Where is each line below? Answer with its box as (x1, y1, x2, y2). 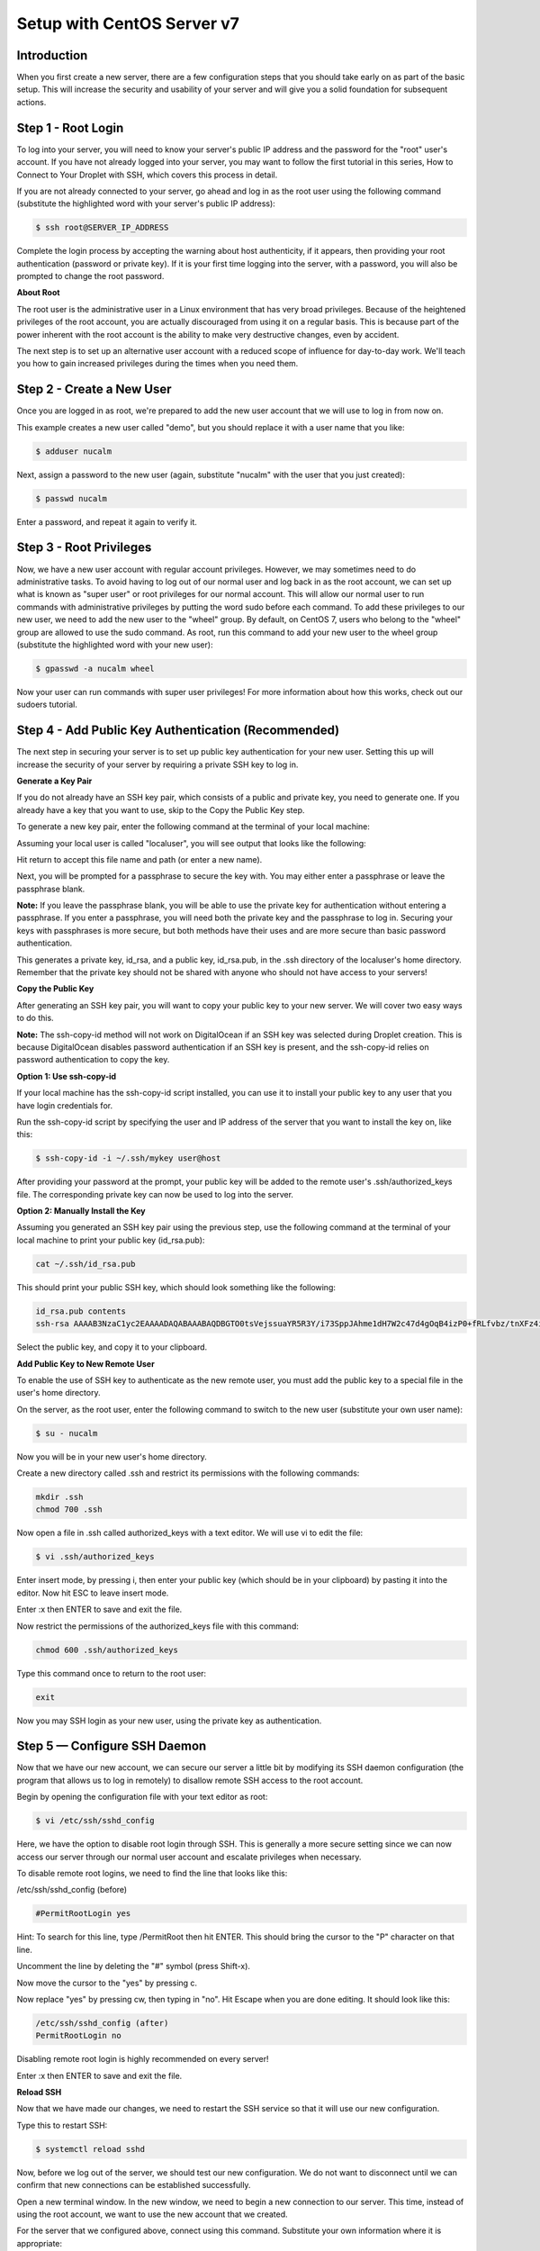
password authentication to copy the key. (16, 1054, 170, 1065)
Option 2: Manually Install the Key (16, 1206, 146, 1216)
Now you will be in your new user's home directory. (16, 1451, 207, 1462)
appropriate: (16, 2237, 63, 2248)
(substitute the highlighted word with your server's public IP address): (16, 198, 276, 209)
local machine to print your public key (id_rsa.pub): (16, 1234, 205, 1245)
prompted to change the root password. (16, 271, 165, 282)
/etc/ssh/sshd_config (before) (16, 1885, 128, 1895)
